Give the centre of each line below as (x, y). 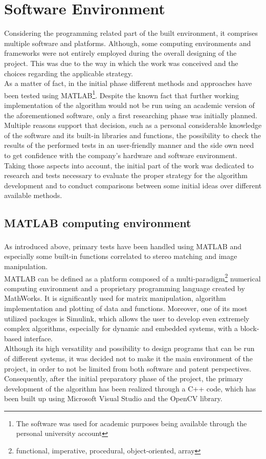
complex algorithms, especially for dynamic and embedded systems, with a (121, 328)
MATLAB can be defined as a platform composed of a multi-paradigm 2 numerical (132, 277)
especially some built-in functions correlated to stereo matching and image (121, 256)
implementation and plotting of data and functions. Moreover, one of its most (126, 308)
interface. (38, 338)
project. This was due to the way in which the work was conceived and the (121, 63)
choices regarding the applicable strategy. (69, 73)
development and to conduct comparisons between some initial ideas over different (133, 185)
